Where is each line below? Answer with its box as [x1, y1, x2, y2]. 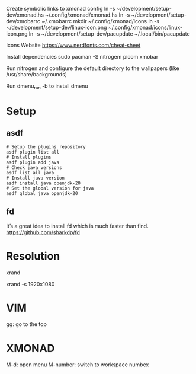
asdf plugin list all [6, 149, 60, 155]
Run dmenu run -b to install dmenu [6, 82, 88, 91]
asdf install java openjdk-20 [6, 180, 81, 186]
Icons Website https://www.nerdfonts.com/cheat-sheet [6, 41, 141, 49]
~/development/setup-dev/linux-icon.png [6, 24, 107, 31]
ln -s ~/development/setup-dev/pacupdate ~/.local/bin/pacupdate [28, 30, 191, 37]
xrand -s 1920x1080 [6, 280, 55, 287]
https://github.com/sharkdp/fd [6, 228, 80, 236]
